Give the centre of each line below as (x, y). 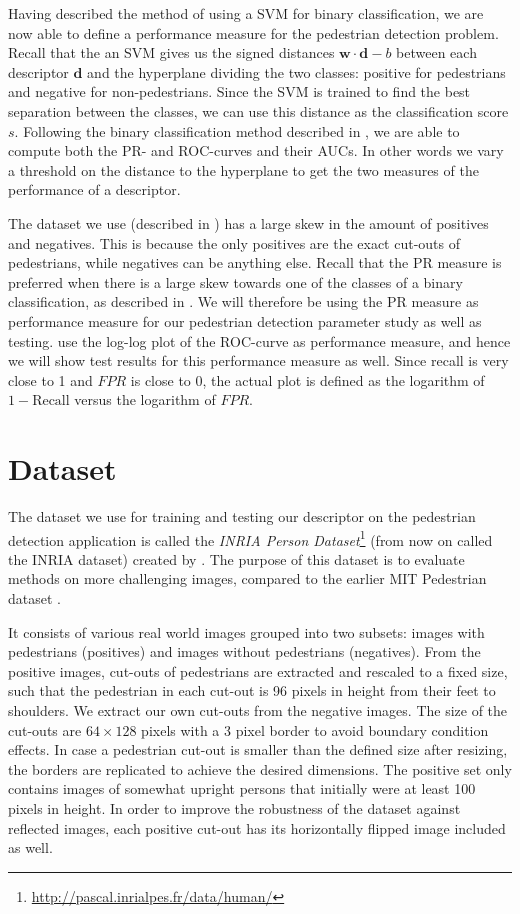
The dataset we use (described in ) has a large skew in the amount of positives (248, 222)
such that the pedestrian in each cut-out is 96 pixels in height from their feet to (252, 690)
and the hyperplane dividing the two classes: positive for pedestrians (296, 71)
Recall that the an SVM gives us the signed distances (171, 52)
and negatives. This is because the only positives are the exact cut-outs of (234, 242)
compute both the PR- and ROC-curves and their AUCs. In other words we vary (256, 150)
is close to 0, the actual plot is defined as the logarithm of (307, 379)
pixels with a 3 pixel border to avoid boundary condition (315, 729)
